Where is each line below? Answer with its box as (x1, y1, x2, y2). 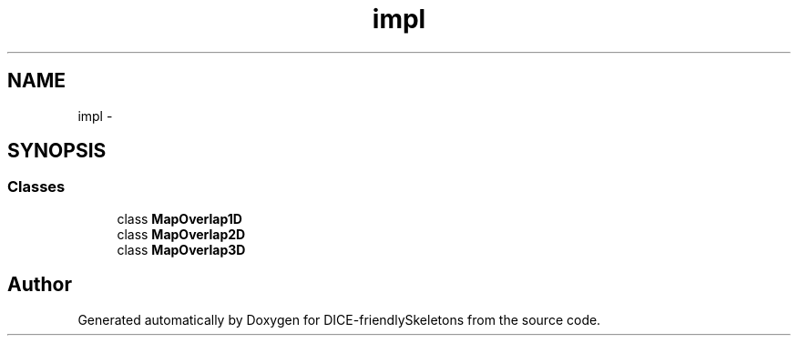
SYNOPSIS (7, 139, 107, 163)
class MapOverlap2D (117, 226, 246, 242)
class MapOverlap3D (117, 241, 246, 257)
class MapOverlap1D (117, 210, 242, 227)
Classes (7, 177, 66, 197)
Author (7, 273, 72, 297)
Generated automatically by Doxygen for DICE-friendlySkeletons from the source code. (77, 311, 601, 328)
